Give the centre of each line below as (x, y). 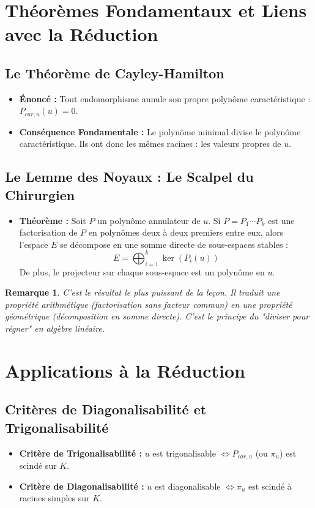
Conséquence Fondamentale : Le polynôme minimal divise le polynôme (160, 131)
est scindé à (270, 486)
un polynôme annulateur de (149, 220)
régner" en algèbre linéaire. (55, 328)
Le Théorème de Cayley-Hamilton (115, 73)
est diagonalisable (188, 486)
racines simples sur (54, 498)
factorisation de (48, 232)
